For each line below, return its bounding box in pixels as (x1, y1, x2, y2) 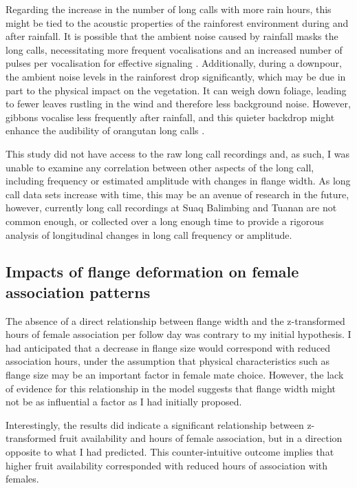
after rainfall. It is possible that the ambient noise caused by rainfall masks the (6, 29, 338, 43)
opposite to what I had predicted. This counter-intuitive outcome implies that (6, 445, 334, 459)
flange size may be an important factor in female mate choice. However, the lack (6, 368, 344, 382)
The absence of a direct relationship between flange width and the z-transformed (6, 313, 345, 328)
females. (6, 471, 39, 486)
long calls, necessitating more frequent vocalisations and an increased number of (6, 42, 343, 56)
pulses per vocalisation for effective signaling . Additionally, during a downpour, (6, 56, 342, 70)
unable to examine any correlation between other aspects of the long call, (6, 160, 314, 174)
